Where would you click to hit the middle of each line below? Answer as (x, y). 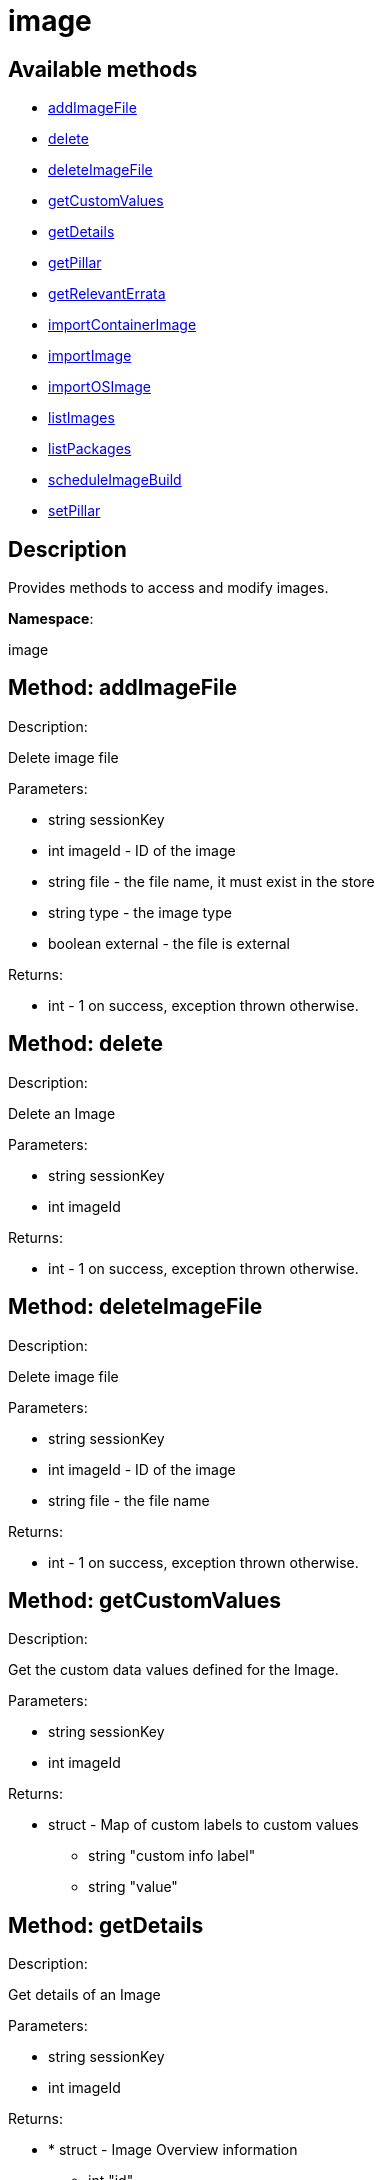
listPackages (90, 449)
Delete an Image (62, 1113)
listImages (81, 418)
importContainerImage (122, 325)
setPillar (74, 511)
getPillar (75, 263)
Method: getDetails (106, 1925)
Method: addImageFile (122, 688)
